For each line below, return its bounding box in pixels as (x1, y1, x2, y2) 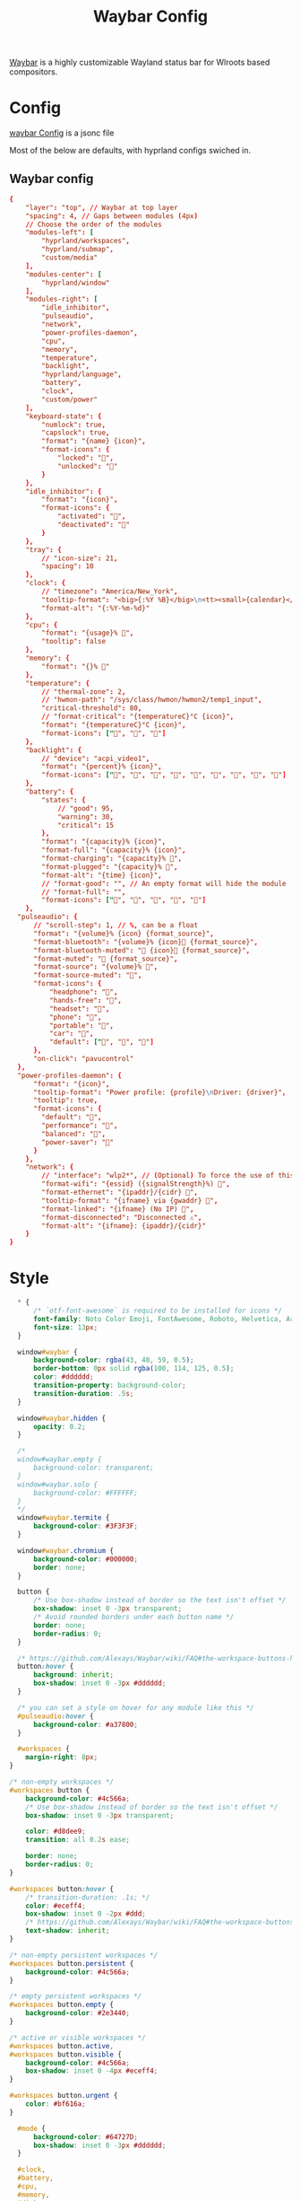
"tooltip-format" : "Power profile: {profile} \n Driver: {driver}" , (32, 1088, 287, 1097)
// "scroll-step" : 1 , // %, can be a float (32, 921, 199, 930)
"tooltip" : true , (32, 1096, 99, 1105)
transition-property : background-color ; (32, 1381, 186, 1390)
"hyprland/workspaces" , (41, 236, 130, 246)
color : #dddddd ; (32, 1372, 94, 1381)
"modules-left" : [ (25, 228, 94, 237)
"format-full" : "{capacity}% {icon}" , (41, 846, 186, 855)
